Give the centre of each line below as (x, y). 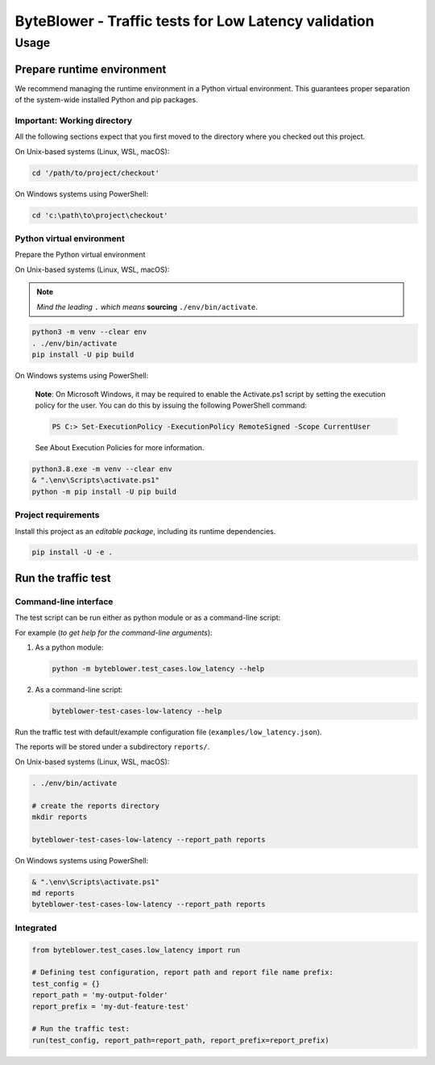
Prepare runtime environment (91, 69)
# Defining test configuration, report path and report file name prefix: (183, 973)
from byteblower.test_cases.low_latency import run (136, 950)
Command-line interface (64, 601)
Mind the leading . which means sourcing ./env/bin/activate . (147, 307)
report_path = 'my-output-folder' (100, 995)
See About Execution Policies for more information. (120, 447)
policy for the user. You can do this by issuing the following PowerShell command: (171, 405)
